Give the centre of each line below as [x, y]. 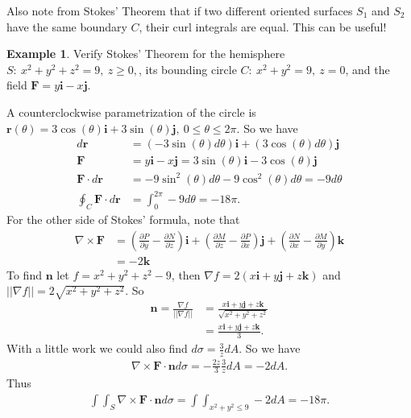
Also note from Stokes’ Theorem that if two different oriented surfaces [180, 10]
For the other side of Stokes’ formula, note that [123, 219]
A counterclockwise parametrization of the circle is [131, 112]
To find [24, 274]
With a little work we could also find [97, 348]
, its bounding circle [188, 69]
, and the [367, 69]
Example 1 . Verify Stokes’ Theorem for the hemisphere [146, 54]
